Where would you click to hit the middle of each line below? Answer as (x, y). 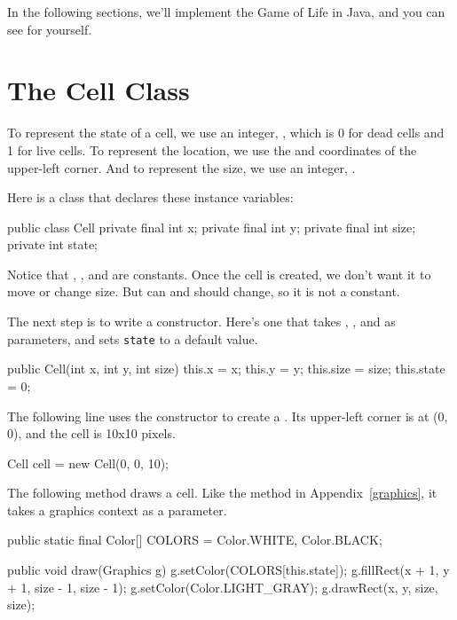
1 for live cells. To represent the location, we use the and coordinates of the (212, 149)
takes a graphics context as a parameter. (117, 510)
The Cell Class (98, 90)
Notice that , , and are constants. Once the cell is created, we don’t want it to (219, 274)
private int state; (53, 244)
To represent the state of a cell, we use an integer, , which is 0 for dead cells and (226, 133)
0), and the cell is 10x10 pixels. (91, 433)
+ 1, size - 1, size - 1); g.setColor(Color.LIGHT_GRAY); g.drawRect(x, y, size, (223, 587)
